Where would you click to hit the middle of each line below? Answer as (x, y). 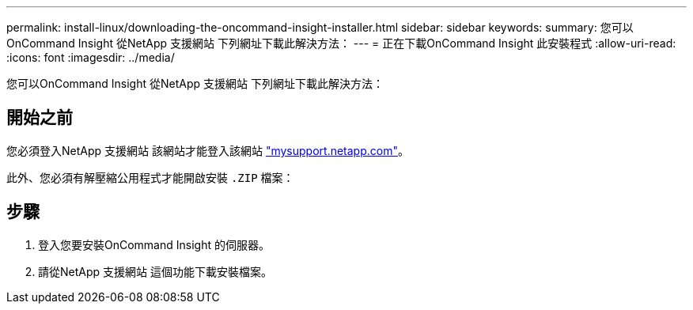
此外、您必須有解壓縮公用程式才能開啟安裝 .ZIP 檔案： (150, 177)
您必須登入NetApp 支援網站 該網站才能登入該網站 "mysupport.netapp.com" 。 (208, 150)
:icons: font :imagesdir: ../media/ (91, 57)
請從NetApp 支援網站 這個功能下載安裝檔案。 (155, 271)
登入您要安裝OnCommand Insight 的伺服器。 (154, 244)
